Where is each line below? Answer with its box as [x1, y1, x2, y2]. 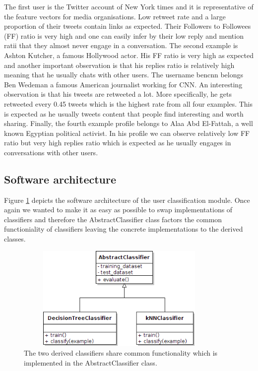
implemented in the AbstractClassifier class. [24, 357, 157, 368]
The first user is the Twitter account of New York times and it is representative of [4, 1, 254, 11]
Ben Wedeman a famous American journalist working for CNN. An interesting [4, 79, 243, 89]
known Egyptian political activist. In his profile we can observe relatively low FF [4, 127, 250, 138]
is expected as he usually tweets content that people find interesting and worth [4, 108, 244, 119]
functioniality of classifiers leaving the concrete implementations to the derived [4, 224, 243, 234]
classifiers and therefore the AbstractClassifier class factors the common [4, 214, 222, 224]
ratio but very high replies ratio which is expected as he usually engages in [4, 137, 231, 148]
